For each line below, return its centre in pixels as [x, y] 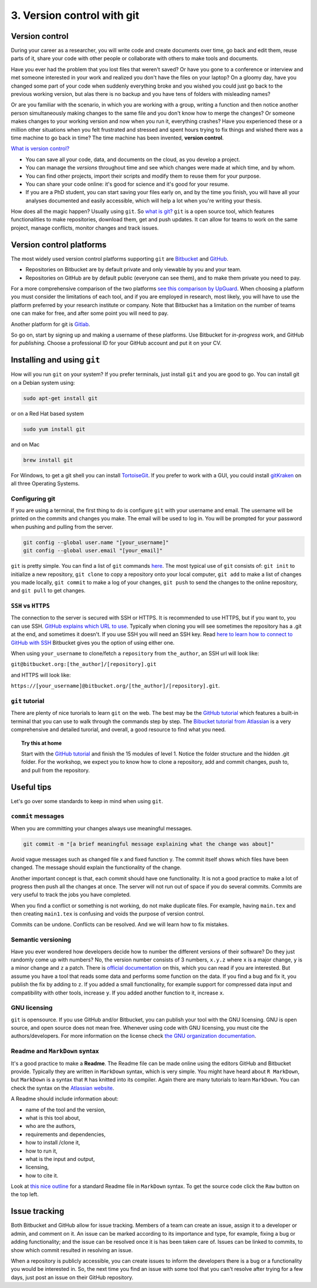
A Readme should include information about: [65, 1099]
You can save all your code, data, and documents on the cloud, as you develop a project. [133, 159]
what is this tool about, [53, 1117]
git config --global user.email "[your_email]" [93, 551]
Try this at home [42, 743]
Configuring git [33, 498]
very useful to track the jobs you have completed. [71, 895]
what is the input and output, [60, 1159]
